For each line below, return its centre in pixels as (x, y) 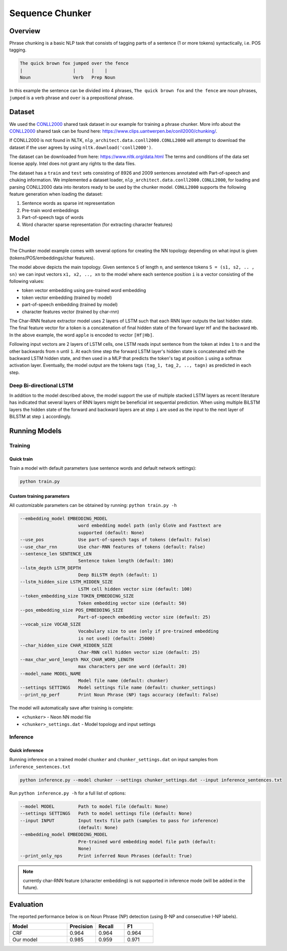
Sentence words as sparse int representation (68, 203)
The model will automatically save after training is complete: (71, 708)
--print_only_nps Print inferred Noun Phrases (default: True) (106, 856)
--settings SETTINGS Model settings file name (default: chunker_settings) (118, 688)
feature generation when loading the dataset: (56, 194)
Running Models (35, 431)
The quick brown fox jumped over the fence (74, 63)
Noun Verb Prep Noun (68, 78)
